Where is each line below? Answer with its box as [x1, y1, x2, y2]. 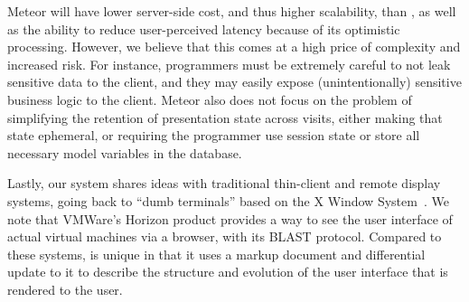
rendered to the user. [7, 279, 123, 298]
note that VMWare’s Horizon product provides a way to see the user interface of [7, 209, 453, 228]
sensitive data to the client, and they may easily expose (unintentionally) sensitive [7, 72, 462, 91]
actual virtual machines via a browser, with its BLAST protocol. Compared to [7, 227, 442, 246]
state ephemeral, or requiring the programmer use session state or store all [7, 126, 420, 145]
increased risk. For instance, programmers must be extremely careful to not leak [7, 54, 451, 73]
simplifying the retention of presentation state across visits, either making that [7, 108, 443, 127]
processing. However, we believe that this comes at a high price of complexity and [7, 37, 461, 56]
